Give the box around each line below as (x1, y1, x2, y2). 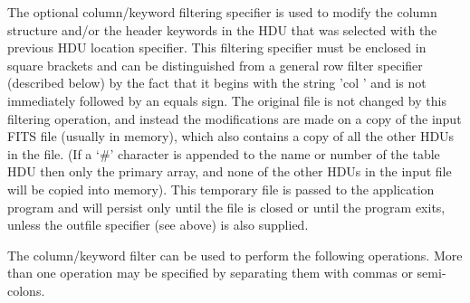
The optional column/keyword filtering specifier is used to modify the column (7, 3, 437, 21)
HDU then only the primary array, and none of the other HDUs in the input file (7, 162, 452, 181)
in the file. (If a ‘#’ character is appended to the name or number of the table (7, 144, 440, 163)
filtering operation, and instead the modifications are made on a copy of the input (7, 109, 462, 128)
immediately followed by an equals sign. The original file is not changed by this (7, 90, 446, 109)
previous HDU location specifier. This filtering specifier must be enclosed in (7, 38, 427, 57)
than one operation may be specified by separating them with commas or (7, 263, 413, 282)
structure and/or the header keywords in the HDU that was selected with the (7, 20, 437, 39)
